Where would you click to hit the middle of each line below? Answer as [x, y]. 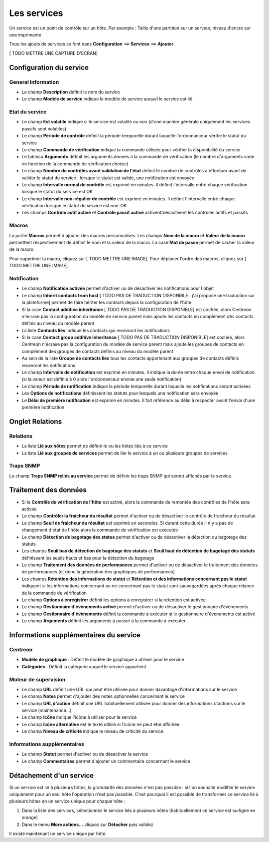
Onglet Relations [36, 421]
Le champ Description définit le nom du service [71, 92]
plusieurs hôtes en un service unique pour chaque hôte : [67, 801]
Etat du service [28, 112]
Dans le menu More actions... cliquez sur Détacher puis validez [88, 825]
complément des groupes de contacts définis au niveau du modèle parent [98, 351]
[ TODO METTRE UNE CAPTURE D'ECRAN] [54, 53]
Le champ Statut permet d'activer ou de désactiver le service [85, 754]
